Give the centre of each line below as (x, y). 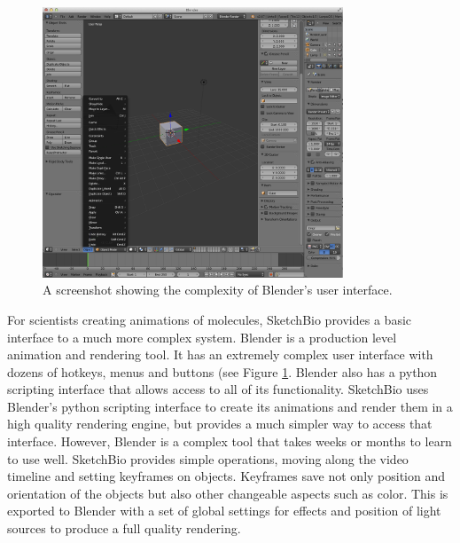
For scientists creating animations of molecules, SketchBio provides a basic (210, 319)
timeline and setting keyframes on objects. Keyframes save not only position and (226, 476)
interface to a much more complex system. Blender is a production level (202, 337)
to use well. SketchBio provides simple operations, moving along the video (208, 458)
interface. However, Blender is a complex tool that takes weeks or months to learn (230, 441)
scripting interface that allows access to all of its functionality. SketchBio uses (218, 389)
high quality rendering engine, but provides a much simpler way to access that (220, 424)
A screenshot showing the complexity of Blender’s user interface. (218, 290)
